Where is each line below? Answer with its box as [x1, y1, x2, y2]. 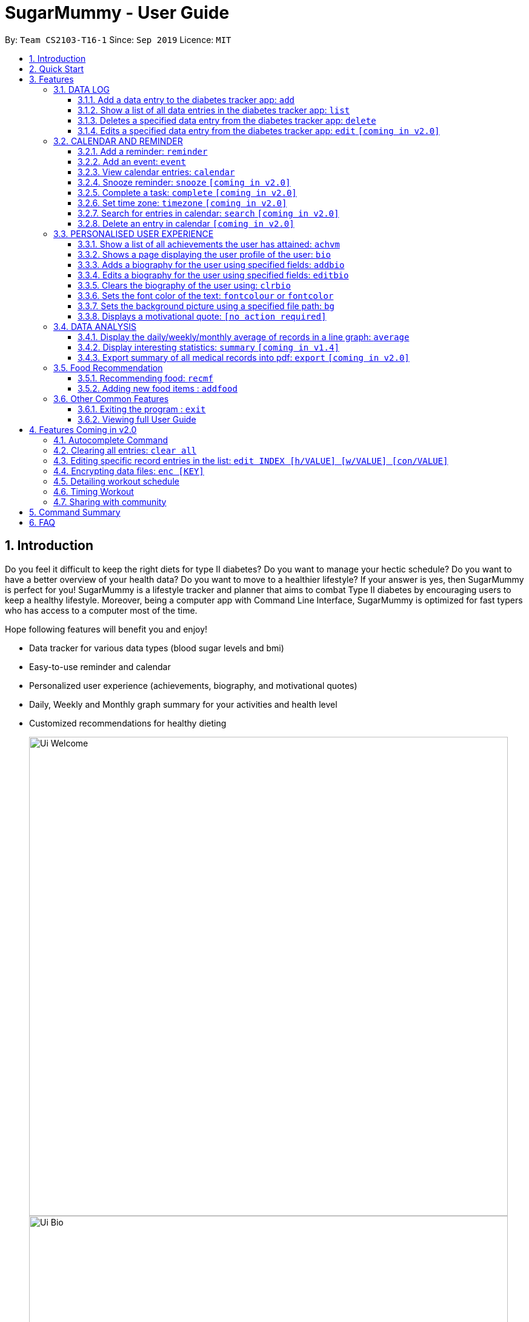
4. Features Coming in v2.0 [29, 424, 137, 435]
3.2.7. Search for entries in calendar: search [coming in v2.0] [78, 207, 339, 218]
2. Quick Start [29, 63, 84, 74]
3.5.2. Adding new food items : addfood [78, 383, 238, 394]
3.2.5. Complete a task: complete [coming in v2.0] [78, 187, 297, 198]
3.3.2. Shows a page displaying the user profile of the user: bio [78, 249, 331, 260]
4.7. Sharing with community [53, 496, 167, 507]
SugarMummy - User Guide [5, 2, 230, 23]
